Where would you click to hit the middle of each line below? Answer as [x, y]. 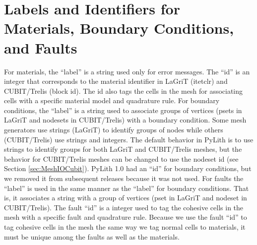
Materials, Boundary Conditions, [119, 28]
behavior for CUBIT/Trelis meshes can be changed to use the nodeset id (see [121, 158]
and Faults [41, 47]
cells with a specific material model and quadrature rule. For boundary [112, 100]
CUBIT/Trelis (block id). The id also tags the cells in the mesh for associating [124, 91]
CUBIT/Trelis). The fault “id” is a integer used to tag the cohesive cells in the [124, 207]
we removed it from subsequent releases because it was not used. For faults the [124, 178]
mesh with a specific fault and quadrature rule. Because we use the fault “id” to [126, 217]
